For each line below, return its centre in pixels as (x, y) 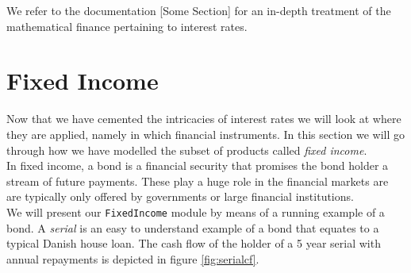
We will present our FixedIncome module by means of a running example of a (196, 211)
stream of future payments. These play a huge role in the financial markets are (198, 181)
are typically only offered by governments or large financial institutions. (180, 196)
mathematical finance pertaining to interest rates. (127, 26)
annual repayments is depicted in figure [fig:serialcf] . (133, 258)
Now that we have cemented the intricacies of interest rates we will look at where (204, 119)
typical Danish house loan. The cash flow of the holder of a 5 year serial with (194, 243)
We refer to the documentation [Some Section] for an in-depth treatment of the (199, 10)
